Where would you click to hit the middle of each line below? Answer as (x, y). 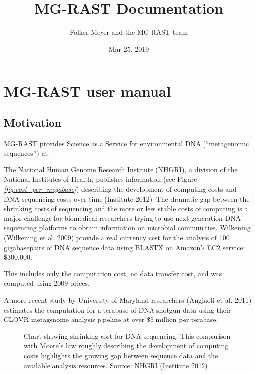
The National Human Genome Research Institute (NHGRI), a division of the (121, 169)
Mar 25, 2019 (129, 48)
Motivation (33, 122)
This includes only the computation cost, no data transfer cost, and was (113, 273)
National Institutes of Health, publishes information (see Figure (101, 179)
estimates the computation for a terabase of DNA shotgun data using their (118, 309)
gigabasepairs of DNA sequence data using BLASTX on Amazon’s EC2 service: (125, 247)
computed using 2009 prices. (47, 283)
